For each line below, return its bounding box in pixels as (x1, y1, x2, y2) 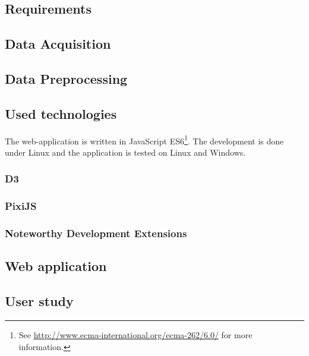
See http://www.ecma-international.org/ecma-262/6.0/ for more (18, 328, 253, 341)
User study (5, 292, 74, 310)
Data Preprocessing (5, 69, 128, 87)
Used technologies (5, 104, 117, 122)
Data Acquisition (5, 34, 111, 53)
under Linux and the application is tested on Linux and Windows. (5, 146, 246, 158)
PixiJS (5, 199, 37, 213)
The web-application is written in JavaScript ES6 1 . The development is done (5, 133, 284, 147)
